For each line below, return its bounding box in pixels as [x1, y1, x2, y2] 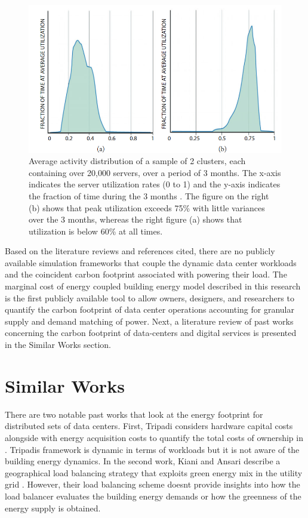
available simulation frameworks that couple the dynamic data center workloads [5, 256, 297, 269]
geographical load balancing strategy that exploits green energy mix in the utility [5, 466, 303, 479]
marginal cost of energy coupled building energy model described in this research [5, 280, 301, 292]
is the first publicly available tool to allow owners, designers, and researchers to [5, 291, 294, 304]
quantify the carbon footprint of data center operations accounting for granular [5, 303, 294, 316]
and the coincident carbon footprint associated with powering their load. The [5, 268, 287, 280]
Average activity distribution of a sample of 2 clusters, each [29, 155, 246, 167]
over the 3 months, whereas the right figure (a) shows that [29, 213, 242, 226]
